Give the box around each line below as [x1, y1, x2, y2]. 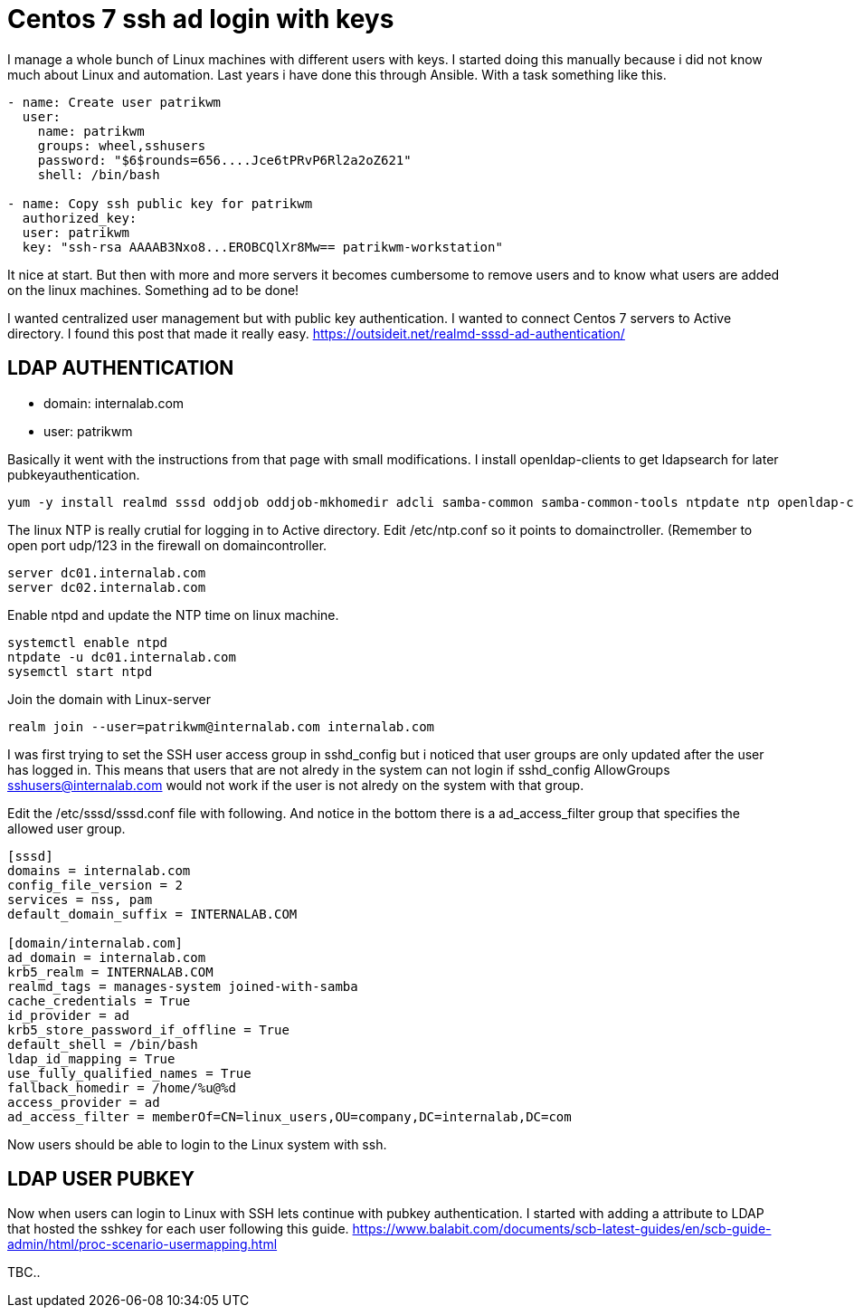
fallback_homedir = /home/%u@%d [7, 1080, 236, 1095]
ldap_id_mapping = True [7, 1051, 176, 1066]
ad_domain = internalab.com [7, 949, 206, 965]
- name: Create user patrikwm [7, 94, 222, 110]
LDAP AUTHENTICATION [7, 357, 234, 380]
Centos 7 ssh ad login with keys [7, 4, 394, 34]
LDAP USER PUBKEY [7, 1167, 195, 1191]
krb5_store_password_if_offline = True [7, 1022, 289, 1037]
